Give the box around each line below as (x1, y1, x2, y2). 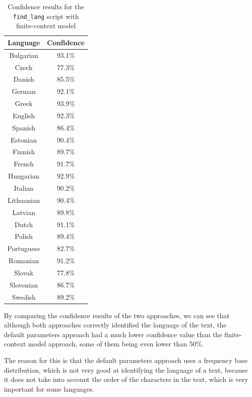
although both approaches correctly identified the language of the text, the (4, 320, 227, 330)
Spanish (12, 122, 36, 132)
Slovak (14, 267, 34, 277)
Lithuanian (7, 195, 40, 205)
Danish (13, 74, 35, 84)
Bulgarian (9, 50, 38, 60)
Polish (15, 231, 33, 241)
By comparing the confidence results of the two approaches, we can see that (4, 310, 230, 320)
